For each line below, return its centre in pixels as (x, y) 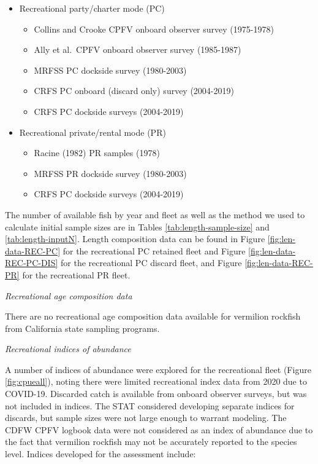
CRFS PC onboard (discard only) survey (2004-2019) (134, 91)
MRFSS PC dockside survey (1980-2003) (110, 70)
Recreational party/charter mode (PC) (92, 8)
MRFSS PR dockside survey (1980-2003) (110, 173)
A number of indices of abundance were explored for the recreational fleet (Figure (158, 369)
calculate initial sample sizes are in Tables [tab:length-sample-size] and (137, 226)
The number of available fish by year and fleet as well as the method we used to (155, 214)
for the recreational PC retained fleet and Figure (154, 250)
